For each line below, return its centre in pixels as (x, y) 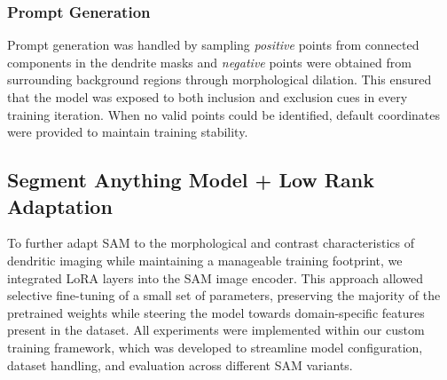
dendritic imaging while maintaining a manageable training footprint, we (205, 260)
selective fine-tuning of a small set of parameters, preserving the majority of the (224, 295)
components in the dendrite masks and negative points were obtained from (209, 62)
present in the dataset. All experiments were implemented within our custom (216, 330)
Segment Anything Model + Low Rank (191, 180)
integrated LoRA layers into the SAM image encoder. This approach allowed (215, 277)
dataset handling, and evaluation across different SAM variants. (180, 364)
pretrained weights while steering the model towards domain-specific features (216, 312)
